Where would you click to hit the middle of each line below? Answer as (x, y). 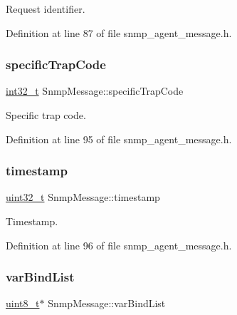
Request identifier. (46, 9)
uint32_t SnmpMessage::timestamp (83, 197)
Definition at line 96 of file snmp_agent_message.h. (119, 245)
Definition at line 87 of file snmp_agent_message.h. (119, 32)
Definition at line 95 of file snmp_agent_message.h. (119, 139)
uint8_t (23, 303)
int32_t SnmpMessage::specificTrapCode (95, 91)
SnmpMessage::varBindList (107, 303)
